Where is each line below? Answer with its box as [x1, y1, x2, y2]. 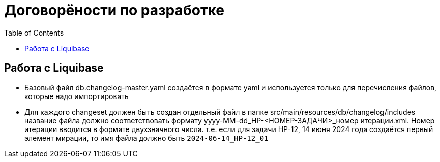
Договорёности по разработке [4, 2, 224, 19]
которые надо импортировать [24, 91, 129, 101]
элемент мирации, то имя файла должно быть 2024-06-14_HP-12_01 [24, 133, 269, 142]
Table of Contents [4, 28, 64, 37]
